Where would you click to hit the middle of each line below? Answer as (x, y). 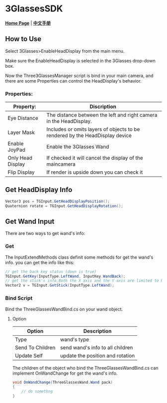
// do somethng (37, 392)
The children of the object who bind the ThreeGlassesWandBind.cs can (85, 368)
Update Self (29, 355)
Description (97, 331)
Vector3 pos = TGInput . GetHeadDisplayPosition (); (58, 201)
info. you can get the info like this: (40, 262)
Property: (25, 106)
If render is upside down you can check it (95, 172)
